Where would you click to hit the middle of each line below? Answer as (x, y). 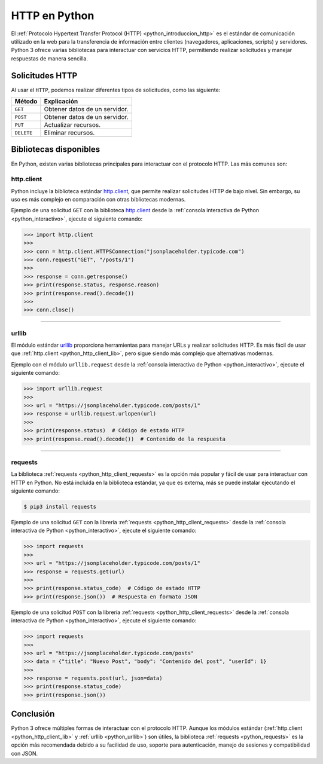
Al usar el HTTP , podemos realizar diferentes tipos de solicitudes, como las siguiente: (116, 90)
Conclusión (33, 714)
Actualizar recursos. (72, 125)
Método (26, 102)
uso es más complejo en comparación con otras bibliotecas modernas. (98, 200)
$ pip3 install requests (60, 507)
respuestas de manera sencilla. (50, 58)
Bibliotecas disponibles (56, 149)
